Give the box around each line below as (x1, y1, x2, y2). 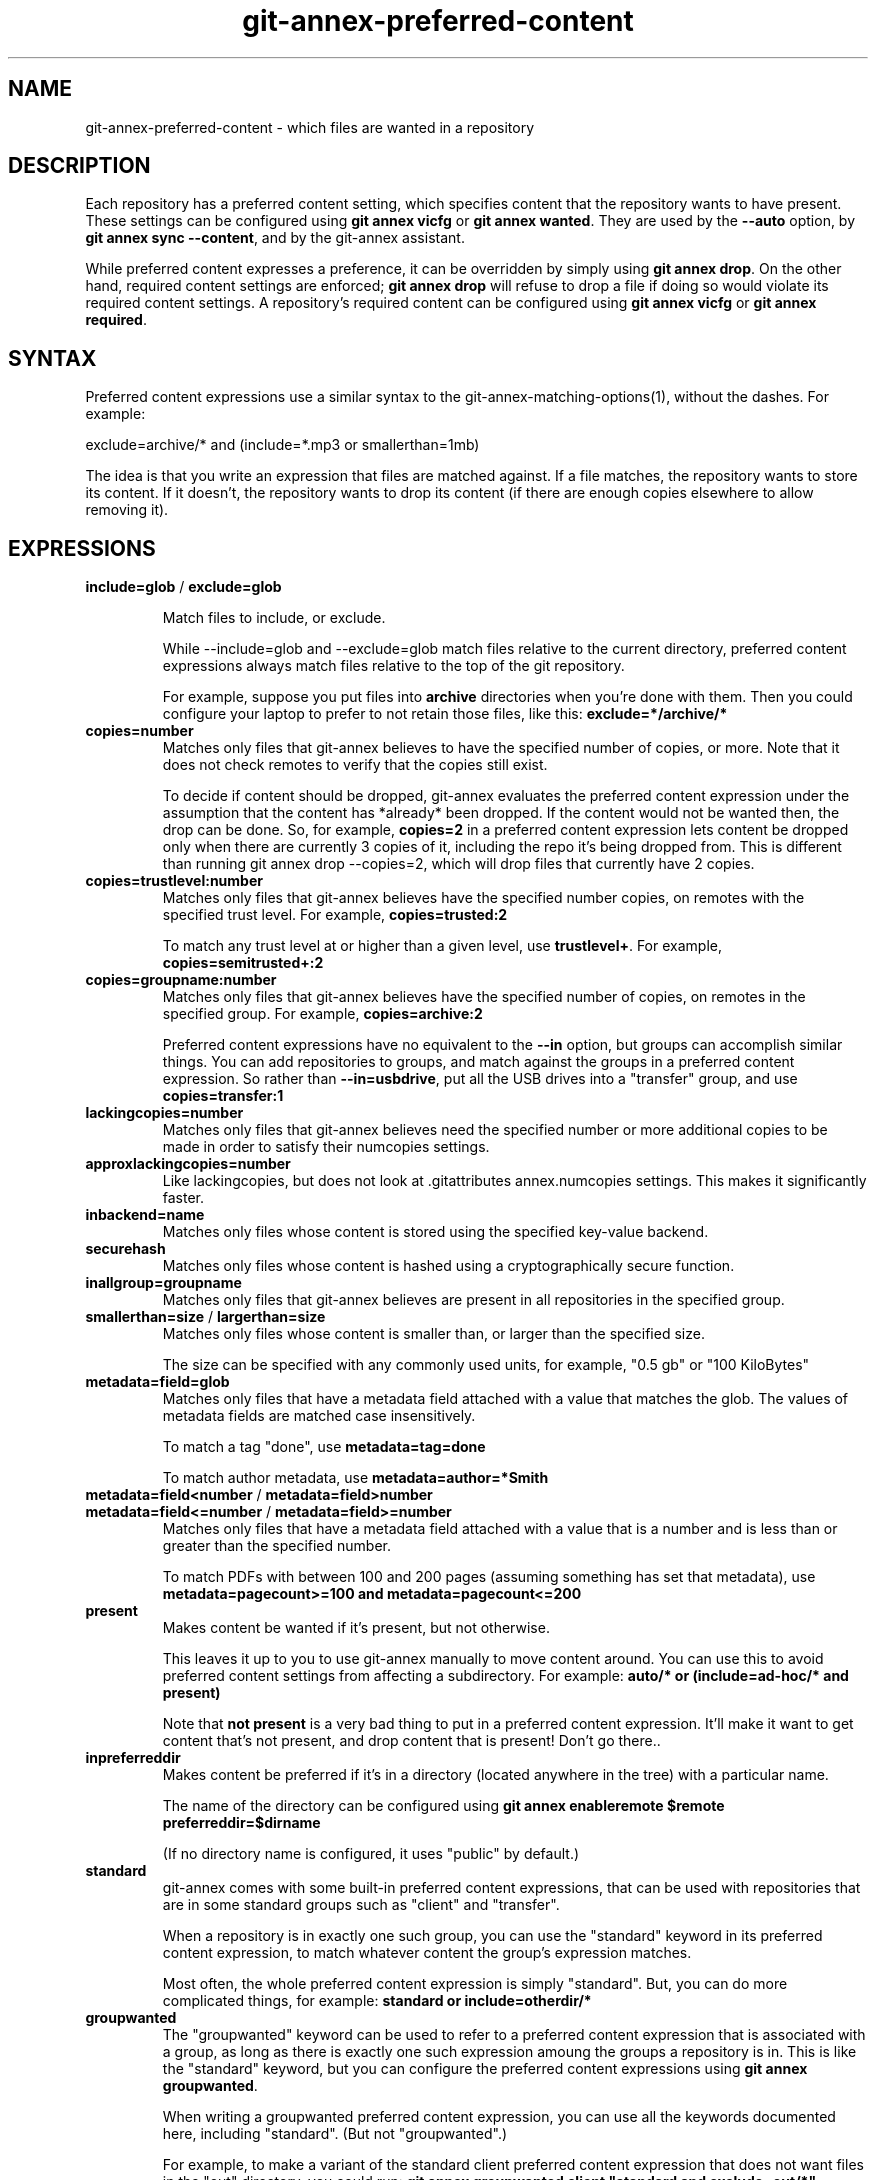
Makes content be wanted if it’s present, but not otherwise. (162, 1619, 550, 1637)
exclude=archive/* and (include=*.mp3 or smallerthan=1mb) (85, 436, 480, 454)
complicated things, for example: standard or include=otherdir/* (162, 1992, 592, 2010)
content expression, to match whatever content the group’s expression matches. (162, 1944, 692, 1962)
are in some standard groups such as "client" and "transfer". (162, 1896, 560, 1914)
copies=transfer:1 (162, 1087, 284, 1105)
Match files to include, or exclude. (162, 609, 386, 627)
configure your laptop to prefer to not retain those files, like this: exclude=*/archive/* (162, 705, 728, 723)
